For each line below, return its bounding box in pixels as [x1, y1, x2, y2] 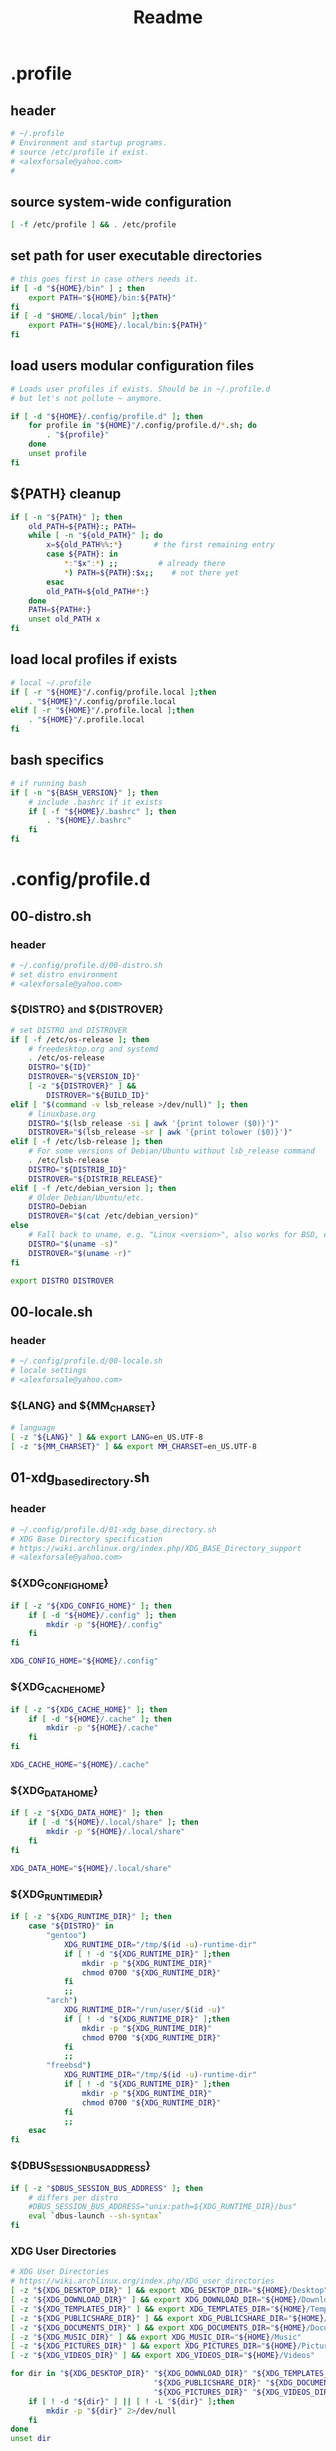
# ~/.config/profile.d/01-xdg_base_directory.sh [10, 1524, 217, 1535]
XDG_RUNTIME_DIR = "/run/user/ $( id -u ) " [63, 2005, 226, 2015]
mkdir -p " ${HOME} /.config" [46, 1619, 163, 1630]
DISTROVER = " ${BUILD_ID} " [46, 1090, 150, 1100]
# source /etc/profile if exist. [10, 147, 150, 157]
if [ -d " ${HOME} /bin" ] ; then [10, 283, 145, 293]
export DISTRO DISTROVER [10, 1276, 114, 1286]
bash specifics [10, 752, 105, 769]
